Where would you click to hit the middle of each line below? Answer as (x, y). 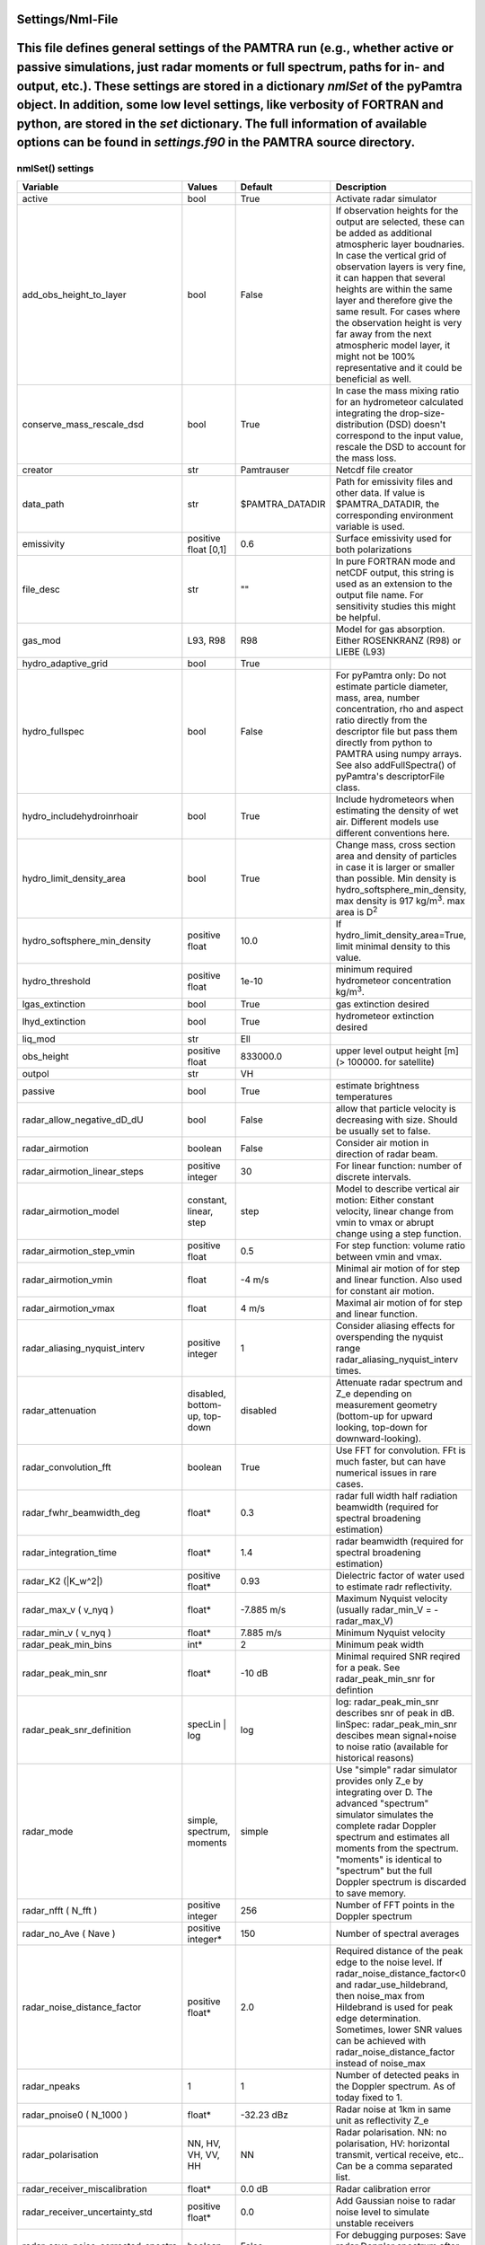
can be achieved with (381, 2040)
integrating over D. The (384, 1792)
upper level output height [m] (397, 1051)
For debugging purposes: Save (401, 2234)
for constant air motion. (385, 1290)
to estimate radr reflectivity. (394, 1587)
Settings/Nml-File (67, 19)
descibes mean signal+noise (396, 1735)
